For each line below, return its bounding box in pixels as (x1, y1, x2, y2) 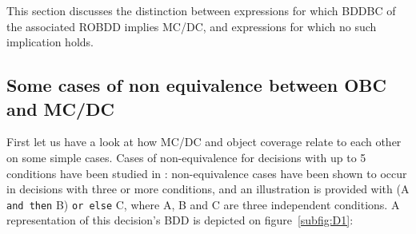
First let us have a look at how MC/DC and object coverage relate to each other (6, 133, 402, 150)
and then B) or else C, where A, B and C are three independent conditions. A (6, 196, 400, 212)
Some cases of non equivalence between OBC (6, 73, 386, 97)
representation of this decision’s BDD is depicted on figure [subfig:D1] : (6, 212, 354, 228)
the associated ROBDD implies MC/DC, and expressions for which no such (6, 18, 377, 34)
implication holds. (6, 34, 94, 50)
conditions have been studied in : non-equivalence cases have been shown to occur (6, 165, 407, 181)
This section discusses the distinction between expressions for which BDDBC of (6, 2, 396, 18)
